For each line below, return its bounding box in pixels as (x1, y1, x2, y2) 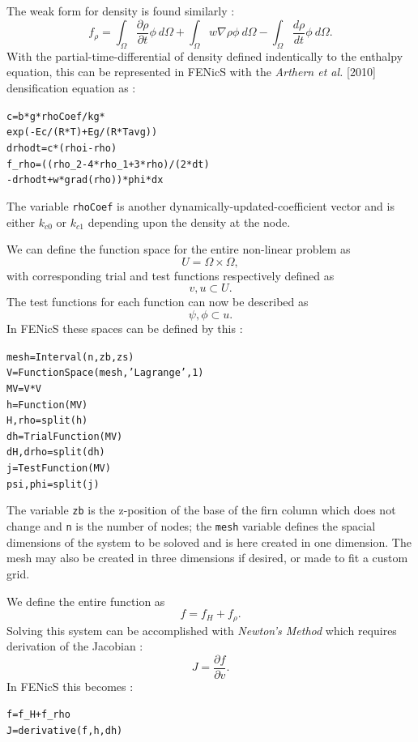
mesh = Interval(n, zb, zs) (6, 351, 134, 363)
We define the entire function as (6, 592, 165, 609)
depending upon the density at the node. (87, 213, 291, 230)
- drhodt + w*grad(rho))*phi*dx (6, 174, 164, 186)
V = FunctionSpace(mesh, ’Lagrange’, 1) (6, 367, 204, 379)
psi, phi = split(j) (6, 478, 100, 490)
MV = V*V (6, 382, 41, 394)
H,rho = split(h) (6, 415, 88, 427)
